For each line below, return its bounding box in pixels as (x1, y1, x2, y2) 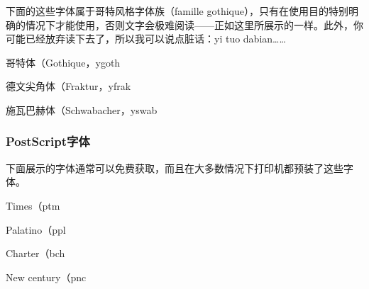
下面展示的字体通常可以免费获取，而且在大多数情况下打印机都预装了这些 (6, 160, 343, 175)
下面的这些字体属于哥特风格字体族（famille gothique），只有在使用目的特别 (6, 4, 349, 18)
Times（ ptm (6, 198, 60, 212)
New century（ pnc (6, 269, 87, 284)
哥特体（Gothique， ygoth (6, 55, 121, 69)
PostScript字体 (6, 132, 90, 150)
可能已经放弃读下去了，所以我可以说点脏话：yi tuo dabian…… (6, 31, 286, 46)
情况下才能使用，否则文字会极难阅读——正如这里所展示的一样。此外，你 (25, 17, 363, 32)
